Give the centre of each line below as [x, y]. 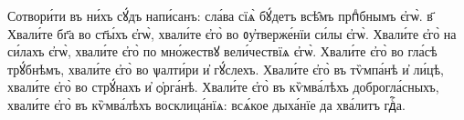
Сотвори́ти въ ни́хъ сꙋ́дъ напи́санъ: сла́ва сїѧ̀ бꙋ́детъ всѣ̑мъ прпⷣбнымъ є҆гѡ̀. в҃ [220, 15]
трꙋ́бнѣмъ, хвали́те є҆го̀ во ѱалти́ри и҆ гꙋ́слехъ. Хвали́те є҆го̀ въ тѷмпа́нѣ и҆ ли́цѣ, [226, 69]
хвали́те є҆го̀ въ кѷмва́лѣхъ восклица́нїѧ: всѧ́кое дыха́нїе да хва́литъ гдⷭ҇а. [206, 104]
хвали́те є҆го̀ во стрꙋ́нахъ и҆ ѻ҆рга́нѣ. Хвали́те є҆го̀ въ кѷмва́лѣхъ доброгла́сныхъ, [223, 87]
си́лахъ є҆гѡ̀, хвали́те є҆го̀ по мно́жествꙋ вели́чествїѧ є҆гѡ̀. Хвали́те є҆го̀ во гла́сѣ [222, 51]
